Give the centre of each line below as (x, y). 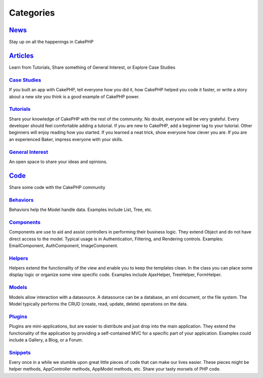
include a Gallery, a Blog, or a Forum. (46, 340)
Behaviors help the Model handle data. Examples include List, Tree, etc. (81, 210)
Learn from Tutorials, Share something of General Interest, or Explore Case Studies (92, 67)
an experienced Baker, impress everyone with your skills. (66, 139)
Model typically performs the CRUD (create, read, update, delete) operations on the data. (98, 304)
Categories (32, 13)
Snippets (20, 353)
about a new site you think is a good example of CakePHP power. (74, 96)
